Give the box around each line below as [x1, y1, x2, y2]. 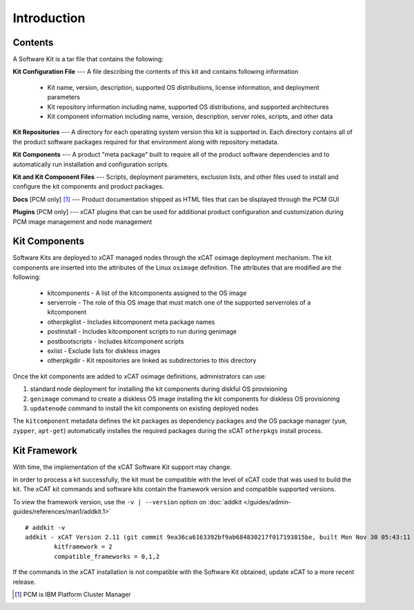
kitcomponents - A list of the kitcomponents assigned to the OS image [47, 289, 247, 297]
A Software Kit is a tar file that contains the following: [12, 55, 164, 64]
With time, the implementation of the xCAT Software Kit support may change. [12, 463, 233, 471]
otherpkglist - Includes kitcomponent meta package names [47, 318, 215, 326]
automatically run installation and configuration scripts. [12, 160, 169, 169]
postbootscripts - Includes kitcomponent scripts [47, 337, 184, 345]
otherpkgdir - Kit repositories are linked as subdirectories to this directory [47, 356, 257, 365]
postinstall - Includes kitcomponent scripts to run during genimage [47, 327, 237, 336]
